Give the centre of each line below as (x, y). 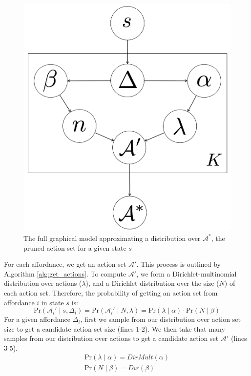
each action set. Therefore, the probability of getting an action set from (111, 292)
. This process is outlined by (179, 264)
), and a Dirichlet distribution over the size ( (152, 283)
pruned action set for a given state (75, 247)
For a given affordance (37, 319)
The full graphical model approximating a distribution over (112, 238)
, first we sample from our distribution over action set (160, 319)
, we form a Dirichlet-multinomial (187, 273)
